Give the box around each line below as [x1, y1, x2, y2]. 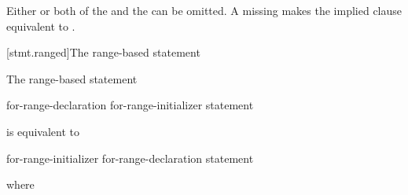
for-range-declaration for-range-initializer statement [6, 97, 254, 113]
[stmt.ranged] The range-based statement [6, 44, 200, 61]
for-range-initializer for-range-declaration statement [6, 149, 254, 166]
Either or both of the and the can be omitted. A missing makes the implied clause [6, 2, 402, 18]
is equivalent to [6, 123, 80, 139]
